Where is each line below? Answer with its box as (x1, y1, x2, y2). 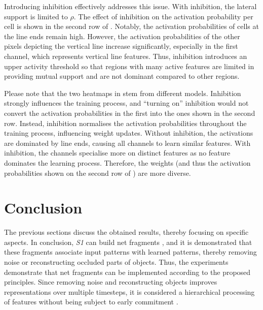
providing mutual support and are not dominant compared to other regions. (4, 71, 240, 81)
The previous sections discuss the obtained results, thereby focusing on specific (4, 227, 249, 237)
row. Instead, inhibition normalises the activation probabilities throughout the (4, 117, 247, 128)
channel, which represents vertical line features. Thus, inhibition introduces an (4, 50, 247, 61)
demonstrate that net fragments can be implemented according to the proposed (4, 266, 251, 277)
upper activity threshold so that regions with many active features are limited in (4, 60, 254, 71)
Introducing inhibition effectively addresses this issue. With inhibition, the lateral (4, 1, 257, 11)
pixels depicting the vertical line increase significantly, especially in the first (4, 41, 238, 51)
